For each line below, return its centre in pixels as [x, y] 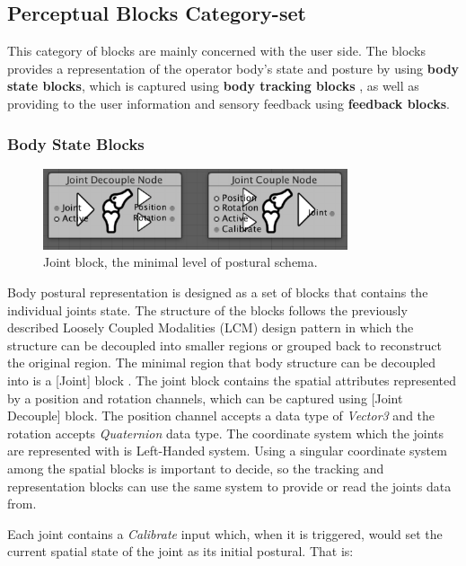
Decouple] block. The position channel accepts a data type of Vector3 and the [221, 416]
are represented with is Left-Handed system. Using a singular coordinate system [227, 451]
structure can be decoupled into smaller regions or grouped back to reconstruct [225, 345]
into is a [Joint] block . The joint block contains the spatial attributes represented [232, 380]
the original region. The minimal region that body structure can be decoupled [222, 363]
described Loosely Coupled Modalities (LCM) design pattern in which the [211, 327]
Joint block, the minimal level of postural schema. [180, 262]
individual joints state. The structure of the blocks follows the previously [207, 310]
